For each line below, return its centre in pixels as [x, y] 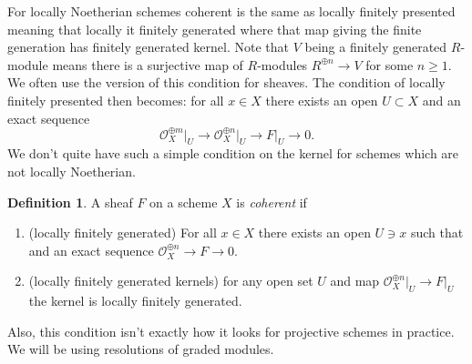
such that [437, 233]
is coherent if [272, 202]
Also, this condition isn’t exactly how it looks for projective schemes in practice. [231, 331]
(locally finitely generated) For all [123, 233]
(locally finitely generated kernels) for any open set [171, 281]
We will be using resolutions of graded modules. [141, 349]
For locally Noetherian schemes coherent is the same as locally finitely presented [231, 11]
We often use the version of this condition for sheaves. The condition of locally [226, 82]
